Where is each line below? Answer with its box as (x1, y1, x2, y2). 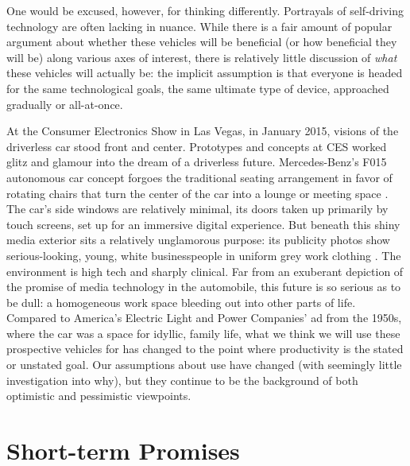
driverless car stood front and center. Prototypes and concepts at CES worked (6, 138, 387, 154)
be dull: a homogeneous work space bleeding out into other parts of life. (6, 293, 356, 310)
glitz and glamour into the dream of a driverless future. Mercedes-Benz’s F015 (6, 153, 387, 170)
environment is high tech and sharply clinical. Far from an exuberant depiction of (6, 262, 404, 279)
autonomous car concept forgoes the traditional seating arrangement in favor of (6, 169, 393, 185)
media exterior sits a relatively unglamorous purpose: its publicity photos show (6, 231, 390, 248)
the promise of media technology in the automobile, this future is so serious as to (6, 278, 401, 295)
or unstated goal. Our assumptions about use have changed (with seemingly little (6, 356, 402, 373)
